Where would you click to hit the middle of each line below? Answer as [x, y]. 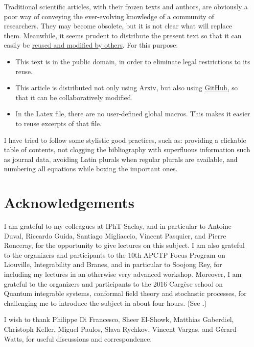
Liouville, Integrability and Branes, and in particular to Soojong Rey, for [113, 264]
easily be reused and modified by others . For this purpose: [91, 45]
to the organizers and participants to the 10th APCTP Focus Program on [115, 254]
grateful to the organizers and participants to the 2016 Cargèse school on [113, 283]
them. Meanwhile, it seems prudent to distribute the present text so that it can [123, 35]
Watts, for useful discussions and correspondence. [78, 338]
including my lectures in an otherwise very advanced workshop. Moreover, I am [123, 274]
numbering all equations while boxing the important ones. [91, 169]
